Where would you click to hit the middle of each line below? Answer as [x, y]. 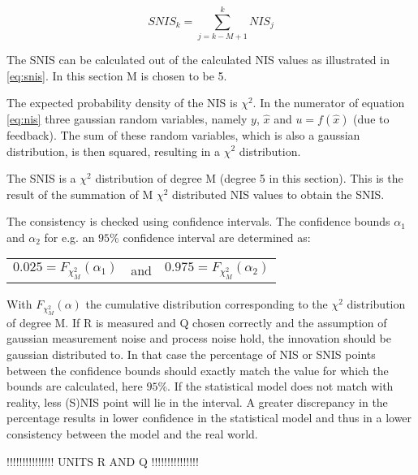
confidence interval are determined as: [217, 237]
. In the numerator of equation [329, 103]
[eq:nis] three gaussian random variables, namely [127, 118]
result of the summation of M [80, 194]
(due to [371, 118]
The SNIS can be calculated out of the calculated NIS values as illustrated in [198, 60]
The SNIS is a [41, 178]
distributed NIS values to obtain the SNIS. [278, 194]
